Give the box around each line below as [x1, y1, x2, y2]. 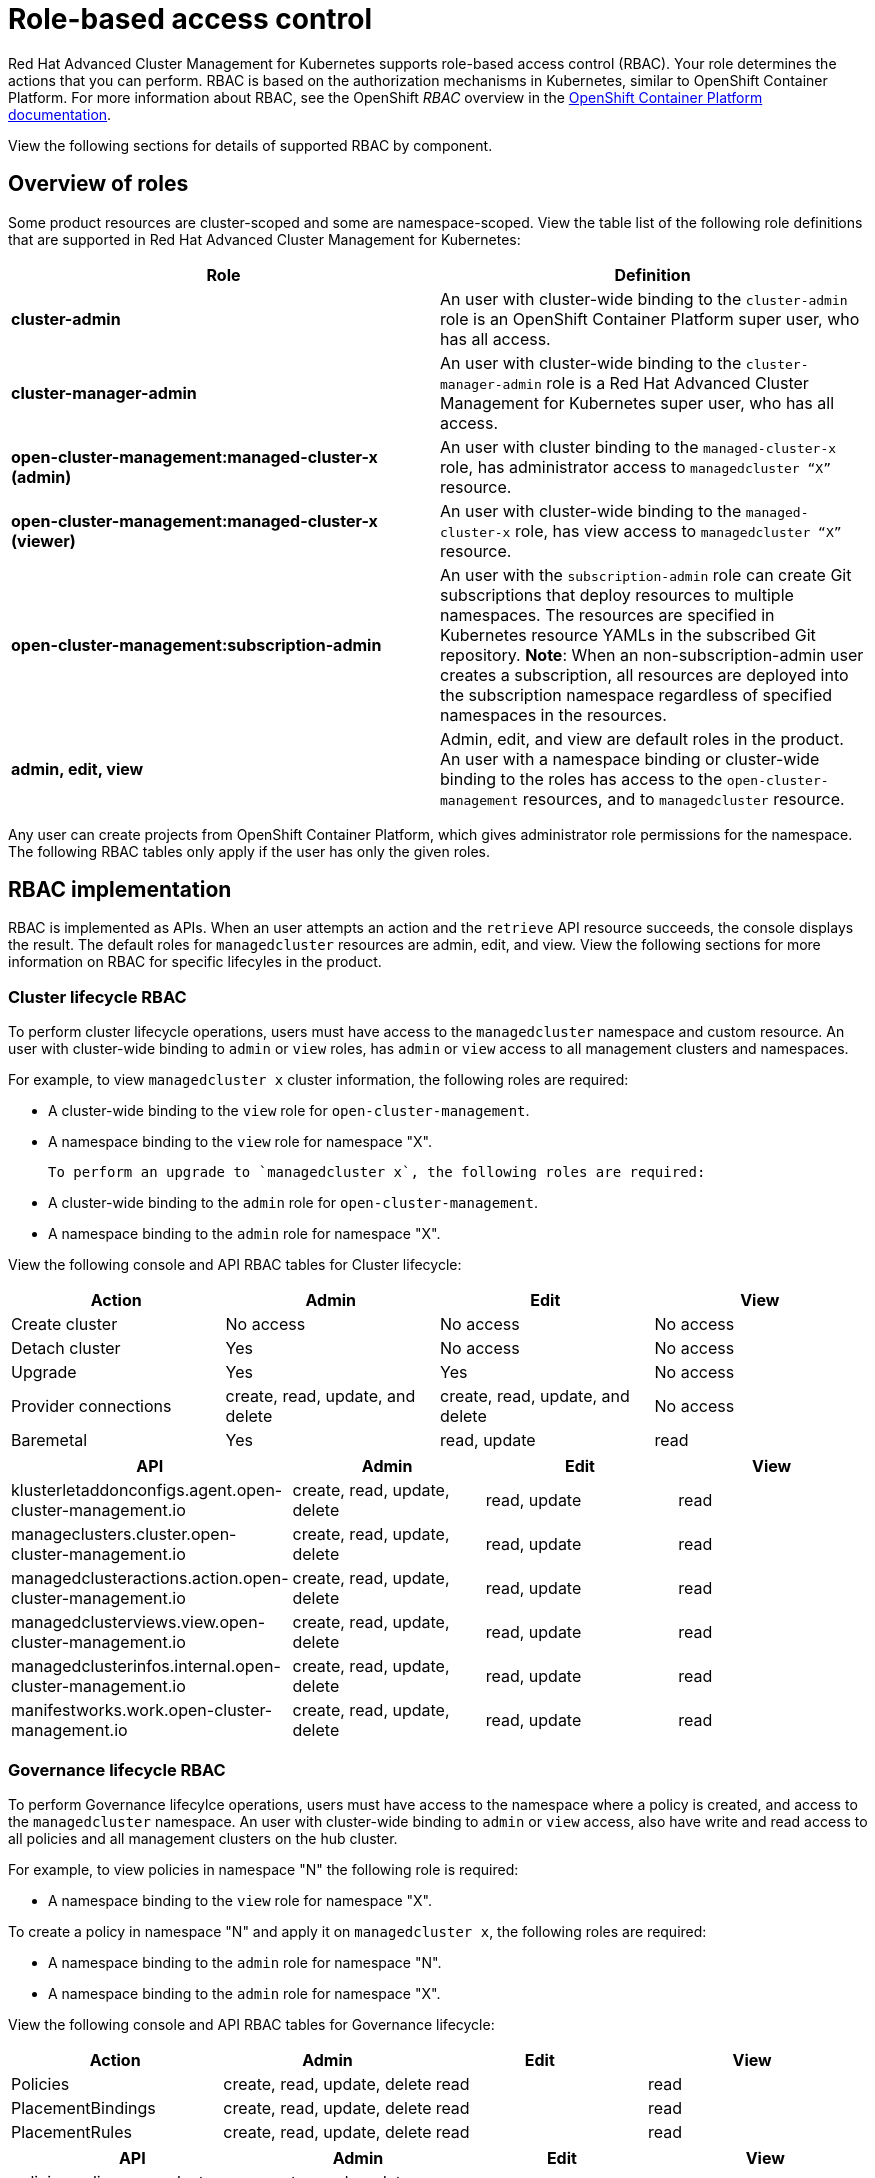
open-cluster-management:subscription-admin [11, 634, 382, 655]
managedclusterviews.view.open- [11, 1612, 265, 1633]
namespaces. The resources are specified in [440, 604, 775, 625]
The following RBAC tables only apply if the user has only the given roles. [8, 842, 491, 860]
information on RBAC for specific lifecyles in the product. [8, 953, 382, 971]
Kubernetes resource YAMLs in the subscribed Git [440, 624, 816, 645]
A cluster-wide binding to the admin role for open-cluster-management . [48, 1194, 538, 1212]
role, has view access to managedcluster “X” [514, 520, 842, 541]
